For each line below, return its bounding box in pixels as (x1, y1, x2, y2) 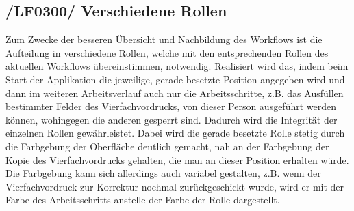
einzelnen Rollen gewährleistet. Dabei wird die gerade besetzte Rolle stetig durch (5, 126, 345, 140)
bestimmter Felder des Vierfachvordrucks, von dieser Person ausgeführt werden (5, 99, 337, 113)
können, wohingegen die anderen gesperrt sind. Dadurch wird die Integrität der (5, 112, 338, 126)
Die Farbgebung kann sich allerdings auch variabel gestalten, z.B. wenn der (5, 166, 321, 180)
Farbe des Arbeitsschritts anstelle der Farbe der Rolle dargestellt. (5, 193, 280, 207)
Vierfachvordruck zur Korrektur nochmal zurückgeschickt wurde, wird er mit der (5, 179, 344, 193)
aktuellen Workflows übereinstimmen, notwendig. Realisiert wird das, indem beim (5, 59, 349, 73)
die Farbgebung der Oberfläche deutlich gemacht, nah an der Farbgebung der (5, 139, 329, 153)
